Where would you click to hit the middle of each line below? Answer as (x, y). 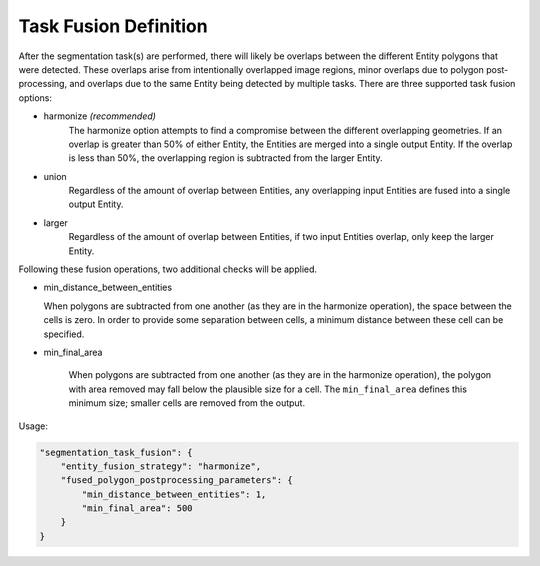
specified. (64, 334)
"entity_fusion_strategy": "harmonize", (161, 466)
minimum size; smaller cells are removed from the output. (186, 403)
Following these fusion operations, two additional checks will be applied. (168, 269)
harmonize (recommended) (100, 116)
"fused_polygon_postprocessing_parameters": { (177, 480)
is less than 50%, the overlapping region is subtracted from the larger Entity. (226, 158)
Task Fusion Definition (113, 26)
